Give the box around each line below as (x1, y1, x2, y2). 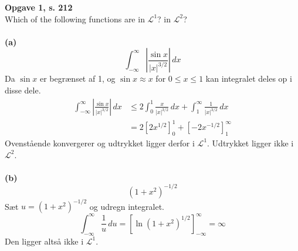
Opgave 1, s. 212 (5, 1, 73, 13)
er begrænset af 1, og (39, 72, 116, 85)
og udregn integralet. (89, 200, 165, 212)
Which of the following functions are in (5, 12, 145, 25)
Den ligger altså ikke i (5, 235, 84, 247)
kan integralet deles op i (205, 72, 292, 85)
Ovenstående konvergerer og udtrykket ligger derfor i (5, 136, 195, 149)
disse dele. (5, 83, 41, 96)
